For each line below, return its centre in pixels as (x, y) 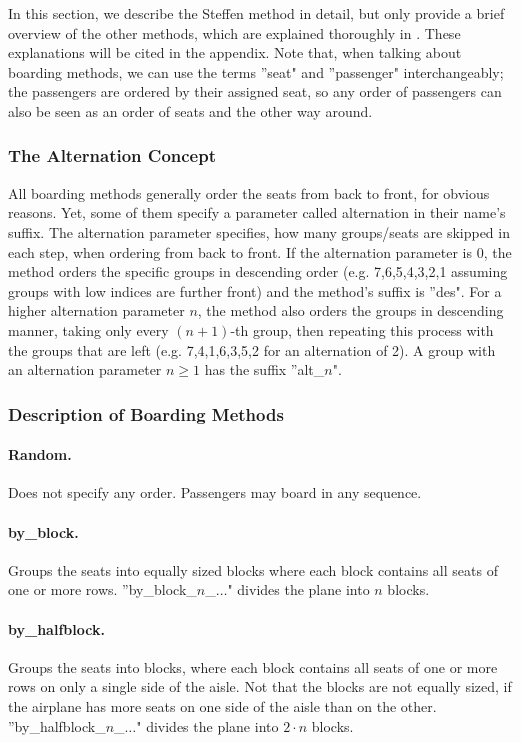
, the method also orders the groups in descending (350, 310)
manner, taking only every (88, 329)
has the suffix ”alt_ (264, 369)
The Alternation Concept (112, 155)
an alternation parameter (85, 369)
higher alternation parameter (96, 310)
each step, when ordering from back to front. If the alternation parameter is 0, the (260, 251)
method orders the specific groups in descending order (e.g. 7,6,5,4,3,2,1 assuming (258, 271)
